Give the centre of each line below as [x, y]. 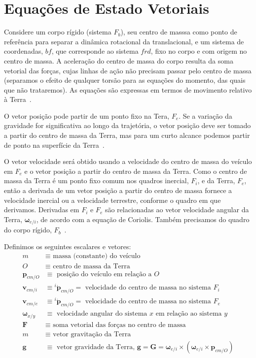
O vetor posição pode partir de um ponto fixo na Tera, [87, 115]
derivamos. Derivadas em [42, 210]
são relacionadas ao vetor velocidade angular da [177, 210]
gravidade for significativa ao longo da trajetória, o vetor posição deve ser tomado [128, 125]
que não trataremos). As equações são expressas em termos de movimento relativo [128, 89]
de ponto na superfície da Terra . [54, 145]
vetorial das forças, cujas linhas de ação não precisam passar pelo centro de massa [128, 70]
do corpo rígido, [28, 230]
